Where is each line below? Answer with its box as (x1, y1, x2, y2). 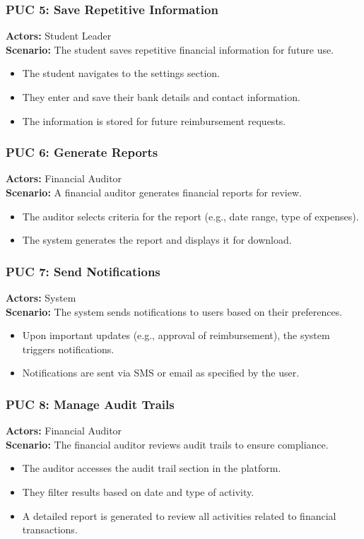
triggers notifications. (22, 341, 115, 356)
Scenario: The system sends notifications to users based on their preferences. (6, 304, 343, 319)
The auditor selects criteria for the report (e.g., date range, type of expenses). (22, 208, 359, 223)
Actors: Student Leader (6, 28, 112, 43)
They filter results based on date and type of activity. (22, 484, 254, 499)
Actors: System (6, 290, 76, 304)
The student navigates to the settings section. (22, 66, 220, 81)
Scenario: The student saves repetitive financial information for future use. (6, 42, 334, 57)
